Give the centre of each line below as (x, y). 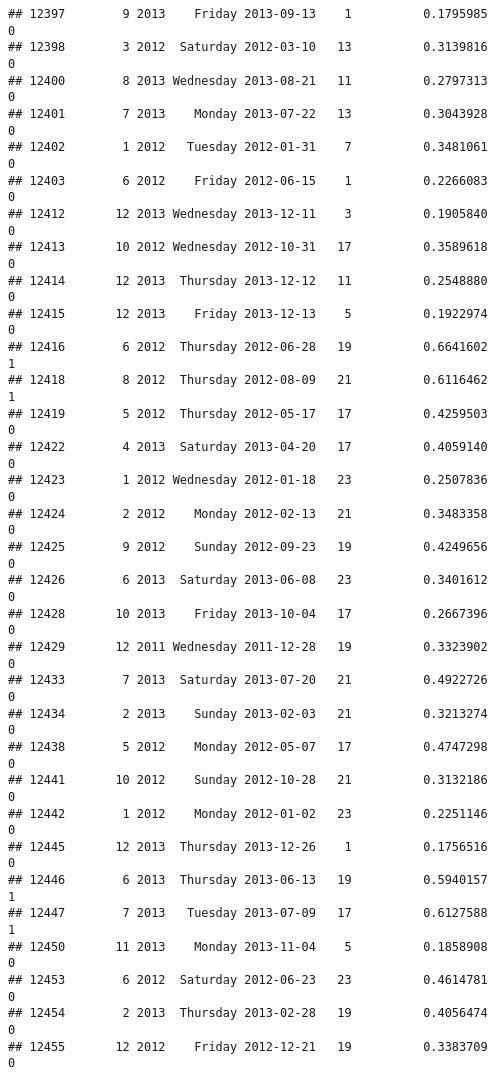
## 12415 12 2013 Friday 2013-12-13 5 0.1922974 (248, 313)
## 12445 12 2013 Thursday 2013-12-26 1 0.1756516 (248, 846)
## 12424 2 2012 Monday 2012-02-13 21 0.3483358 (248, 513)
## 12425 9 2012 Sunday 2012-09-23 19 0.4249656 (248, 547)
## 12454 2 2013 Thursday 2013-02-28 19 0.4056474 (248, 1013)
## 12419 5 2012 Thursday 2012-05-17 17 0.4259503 (248, 413)
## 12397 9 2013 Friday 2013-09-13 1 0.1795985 (248, 14)
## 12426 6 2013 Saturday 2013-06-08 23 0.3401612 (248, 580)
